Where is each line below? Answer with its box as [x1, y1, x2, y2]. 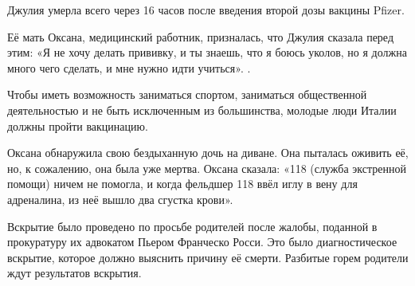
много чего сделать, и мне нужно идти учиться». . [7, 59, 251, 76]
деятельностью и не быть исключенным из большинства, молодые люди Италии [7, 101, 397, 118]
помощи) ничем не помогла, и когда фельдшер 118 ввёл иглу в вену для [7, 175, 358, 192]
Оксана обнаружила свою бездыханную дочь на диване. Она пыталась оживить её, [7, 144, 409, 161]
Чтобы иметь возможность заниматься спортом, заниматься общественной [7, 86, 367, 103]
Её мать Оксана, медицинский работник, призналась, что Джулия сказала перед [7, 28, 394, 45]
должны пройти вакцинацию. [7, 117, 148, 134]
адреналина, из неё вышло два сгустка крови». [7, 190, 233, 207]
